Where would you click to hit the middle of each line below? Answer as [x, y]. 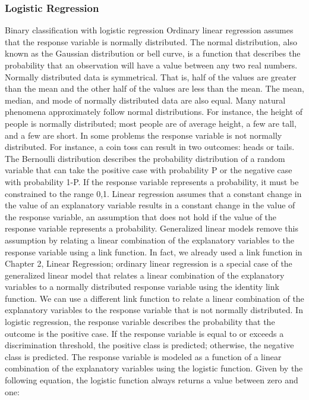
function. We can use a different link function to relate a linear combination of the [154, 298]
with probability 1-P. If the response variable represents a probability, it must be [152, 181]
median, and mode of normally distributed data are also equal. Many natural [145, 100]
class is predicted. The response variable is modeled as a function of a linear [143, 356]
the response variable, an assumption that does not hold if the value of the [141, 216]
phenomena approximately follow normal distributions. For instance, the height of [154, 112]
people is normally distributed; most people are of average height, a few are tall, [151, 123]
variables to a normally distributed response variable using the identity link [142, 287]
